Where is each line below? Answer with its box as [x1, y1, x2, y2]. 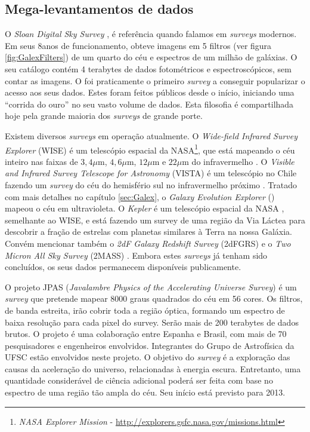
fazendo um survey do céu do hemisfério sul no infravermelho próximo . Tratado [5, 178, 297, 191]
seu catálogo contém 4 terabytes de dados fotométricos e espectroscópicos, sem [5, 62, 292, 75]
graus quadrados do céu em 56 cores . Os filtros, [130, 292, 303, 305]
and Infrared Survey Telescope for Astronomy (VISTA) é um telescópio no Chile [5, 167, 297, 179]
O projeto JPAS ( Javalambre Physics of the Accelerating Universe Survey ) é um [5, 280, 297, 293]
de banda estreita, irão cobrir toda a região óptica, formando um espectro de [5, 304, 285, 316]
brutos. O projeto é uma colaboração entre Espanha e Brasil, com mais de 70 [5, 327, 287, 340]
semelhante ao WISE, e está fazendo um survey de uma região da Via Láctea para [5, 213, 305, 226]
